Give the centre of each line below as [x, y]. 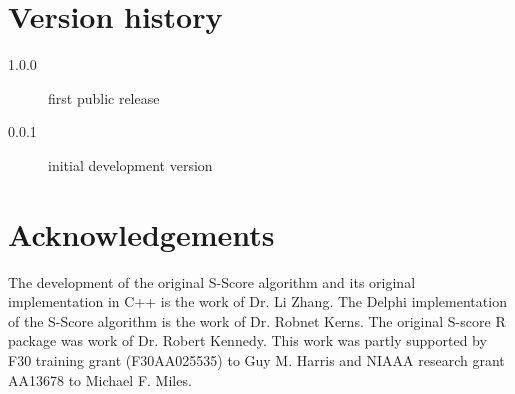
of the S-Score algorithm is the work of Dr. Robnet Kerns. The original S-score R [257, 320]
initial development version [130, 164]
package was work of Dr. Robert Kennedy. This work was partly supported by [247, 340]
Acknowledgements [141, 233]
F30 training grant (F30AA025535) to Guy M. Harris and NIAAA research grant [256, 360]
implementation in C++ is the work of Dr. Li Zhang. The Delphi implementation [257, 301]
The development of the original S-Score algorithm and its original [212, 281]
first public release [104, 97]
